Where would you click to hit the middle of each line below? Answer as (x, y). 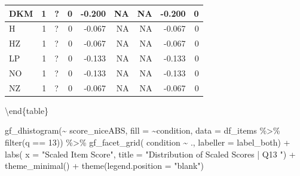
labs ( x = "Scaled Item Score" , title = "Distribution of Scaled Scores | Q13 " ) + (150, 154)
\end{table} (27, 110)
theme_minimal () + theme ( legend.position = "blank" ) (105, 166)
